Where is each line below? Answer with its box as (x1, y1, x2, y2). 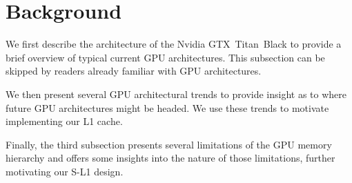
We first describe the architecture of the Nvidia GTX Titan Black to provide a (6, 37, 342, 51)
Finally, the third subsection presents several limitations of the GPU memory (6, 137, 332, 151)
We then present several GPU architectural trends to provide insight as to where (6, 86, 347, 101)
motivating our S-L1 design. (6, 164, 124, 178)
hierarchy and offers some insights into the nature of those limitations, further (6, 151, 335, 165)
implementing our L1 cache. (6, 114, 123, 128)
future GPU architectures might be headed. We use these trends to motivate (6, 100, 329, 115)
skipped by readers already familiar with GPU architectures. (6, 64, 262, 78)
